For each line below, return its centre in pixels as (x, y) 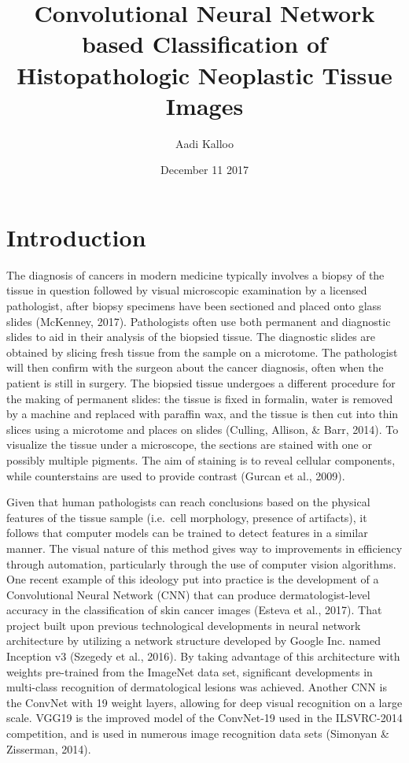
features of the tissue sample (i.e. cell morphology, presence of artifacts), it (187, 517)
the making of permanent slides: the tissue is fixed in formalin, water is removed (200, 398)
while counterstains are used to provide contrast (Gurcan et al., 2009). (176, 475)
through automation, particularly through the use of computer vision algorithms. (201, 563)
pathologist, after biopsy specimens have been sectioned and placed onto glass (194, 306)
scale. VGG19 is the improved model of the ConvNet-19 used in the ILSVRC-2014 (204, 718)
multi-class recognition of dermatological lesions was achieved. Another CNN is (197, 687)
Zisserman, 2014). (49, 748)
